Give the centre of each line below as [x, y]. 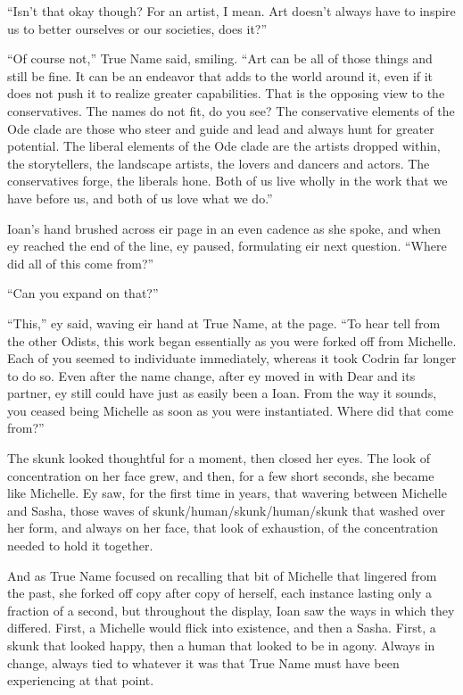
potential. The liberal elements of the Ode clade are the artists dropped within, [224, 146]
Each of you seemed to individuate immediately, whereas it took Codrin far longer [232, 358]
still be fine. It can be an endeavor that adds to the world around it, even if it [220, 75]
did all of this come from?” [81, 263]
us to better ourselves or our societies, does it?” [137, 28]
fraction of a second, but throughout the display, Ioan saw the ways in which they [231, 610]
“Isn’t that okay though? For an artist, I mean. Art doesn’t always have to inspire [231, 11]
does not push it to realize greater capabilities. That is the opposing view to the [226, 93]
